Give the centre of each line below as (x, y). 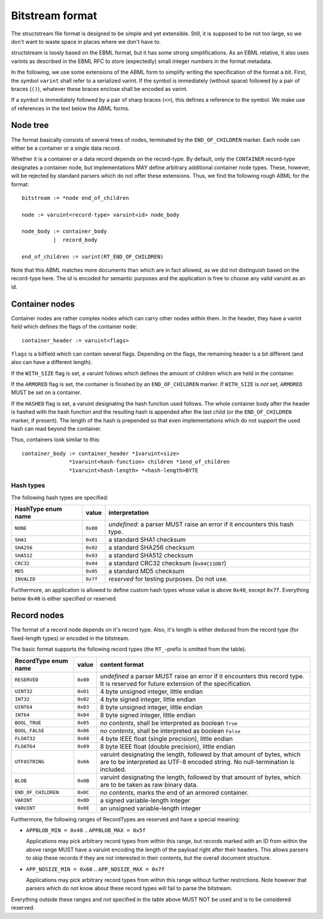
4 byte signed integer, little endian (148, 699)
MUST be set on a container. (46, 393)
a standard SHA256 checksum (151, 548)
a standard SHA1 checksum (147, 540)
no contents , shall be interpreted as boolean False (170, 730)
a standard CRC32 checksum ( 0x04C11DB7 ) (167, 563)
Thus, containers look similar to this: (56, 439)
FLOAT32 (25, 738)
